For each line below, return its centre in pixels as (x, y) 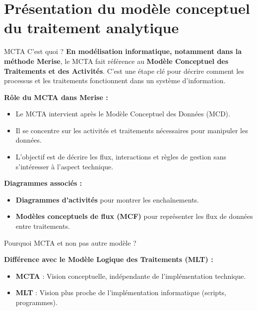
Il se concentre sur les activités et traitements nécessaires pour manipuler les (132, 130)
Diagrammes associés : (43, 183)
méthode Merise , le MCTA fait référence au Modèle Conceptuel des (116, 61)
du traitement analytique (92, 27)
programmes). (36, 302)
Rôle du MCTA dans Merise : (56, 97)
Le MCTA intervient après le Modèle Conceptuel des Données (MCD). (123, 114)
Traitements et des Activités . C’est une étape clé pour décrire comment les (124, 71)
